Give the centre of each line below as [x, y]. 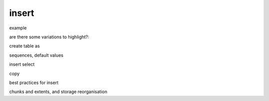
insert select [22, 64]
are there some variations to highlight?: [49, 37]
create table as [24, 46]
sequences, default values [36, 55]
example [18, 28]
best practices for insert [34, 83]
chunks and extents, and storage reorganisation [58, 92]
